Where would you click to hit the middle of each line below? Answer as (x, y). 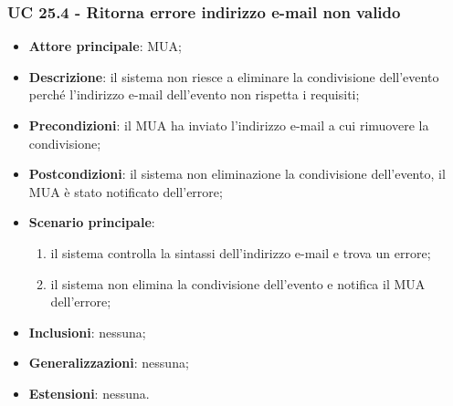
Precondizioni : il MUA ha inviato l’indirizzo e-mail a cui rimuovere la (229, 125)
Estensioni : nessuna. (89, 393)
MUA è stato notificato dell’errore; (126, 191)
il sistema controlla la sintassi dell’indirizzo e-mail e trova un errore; (241, 252)
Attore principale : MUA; (105, 46)
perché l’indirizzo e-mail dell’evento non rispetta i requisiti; (194, 94)
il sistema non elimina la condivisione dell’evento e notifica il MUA (238, 283)
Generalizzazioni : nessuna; (109, 363)
